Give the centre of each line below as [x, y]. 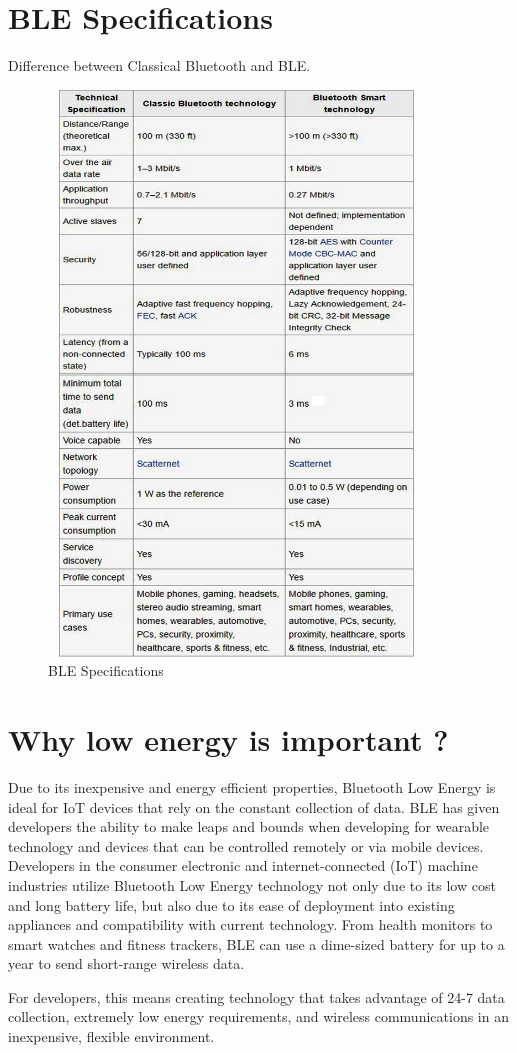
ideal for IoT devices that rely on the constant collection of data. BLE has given [254, 806]
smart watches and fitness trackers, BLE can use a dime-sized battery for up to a [256, 943]
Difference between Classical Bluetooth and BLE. [159, 65]
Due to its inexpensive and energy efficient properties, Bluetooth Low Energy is [252, 786]
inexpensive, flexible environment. [111, 1036]
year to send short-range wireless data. [126, 963]
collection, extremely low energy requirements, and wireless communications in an [258, 1016]
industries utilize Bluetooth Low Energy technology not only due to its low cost [252, 884]
